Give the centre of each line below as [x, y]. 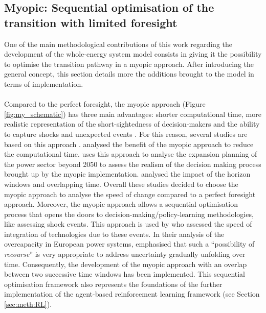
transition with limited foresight [91, 22]
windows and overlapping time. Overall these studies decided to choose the [121, 184]
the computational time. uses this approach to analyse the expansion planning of [131, 154]
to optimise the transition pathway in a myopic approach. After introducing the [129, 64]
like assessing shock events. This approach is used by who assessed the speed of [128, 224]
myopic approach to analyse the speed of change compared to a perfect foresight [130, 194]
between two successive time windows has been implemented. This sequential [125, 274]
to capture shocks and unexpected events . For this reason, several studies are [126, 134]
